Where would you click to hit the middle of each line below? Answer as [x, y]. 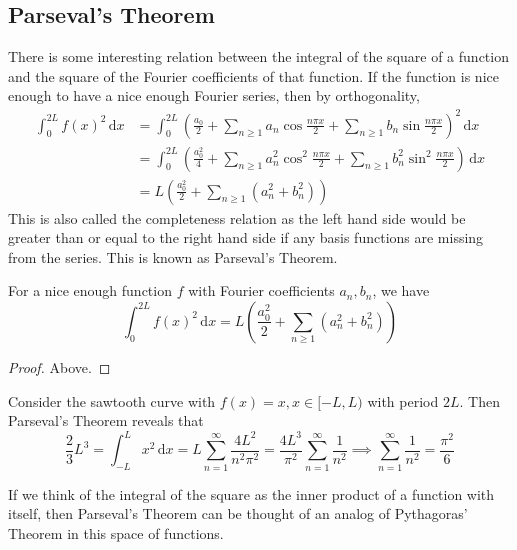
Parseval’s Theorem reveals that [106, 420]
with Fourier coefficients [261, 290]
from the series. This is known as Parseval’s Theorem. [173, 256]
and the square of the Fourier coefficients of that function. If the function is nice [253, 75]
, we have [401, 290]
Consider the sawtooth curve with [112, 400]
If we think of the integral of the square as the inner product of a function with [251, 493]
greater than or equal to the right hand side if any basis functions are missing [246, 237]
